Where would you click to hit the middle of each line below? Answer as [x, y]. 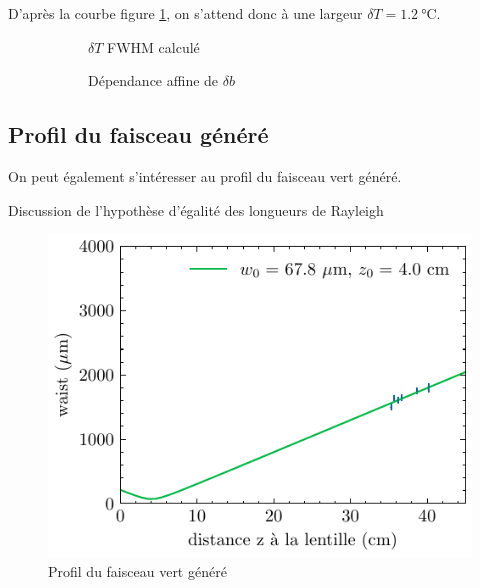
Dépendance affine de [153, 80]
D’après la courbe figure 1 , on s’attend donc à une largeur [185, 13]
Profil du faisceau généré [138, 134]
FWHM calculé [153, 46]
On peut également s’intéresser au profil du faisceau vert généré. [205, 175]
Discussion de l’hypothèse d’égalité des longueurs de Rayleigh [196, 209]
